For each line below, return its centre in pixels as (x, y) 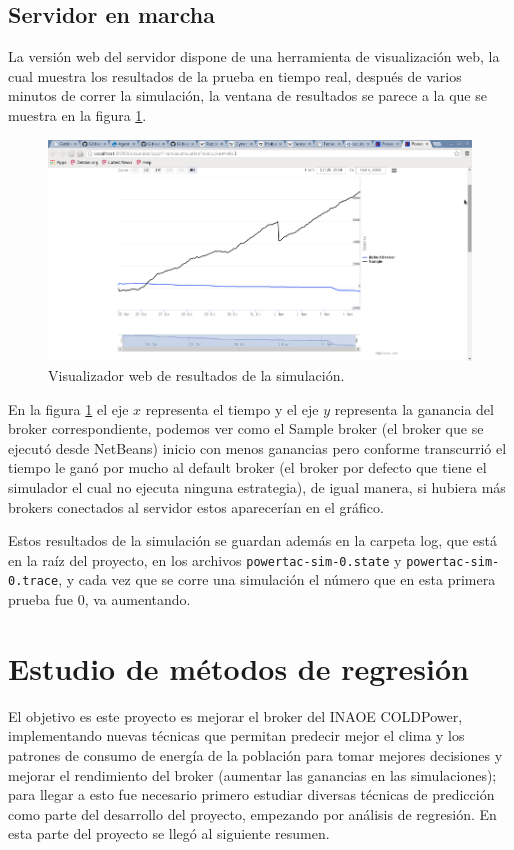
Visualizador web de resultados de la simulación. (196, 374)
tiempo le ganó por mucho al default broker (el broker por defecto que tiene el (247, 467)
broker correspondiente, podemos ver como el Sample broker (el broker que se (246, 428)
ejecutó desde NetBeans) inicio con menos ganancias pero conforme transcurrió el (257, 447)
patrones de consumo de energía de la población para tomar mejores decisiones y (255, 754)
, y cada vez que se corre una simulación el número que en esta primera (277, 579)
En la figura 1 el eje (68, 408)
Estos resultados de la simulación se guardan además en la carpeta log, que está (252, 540)
